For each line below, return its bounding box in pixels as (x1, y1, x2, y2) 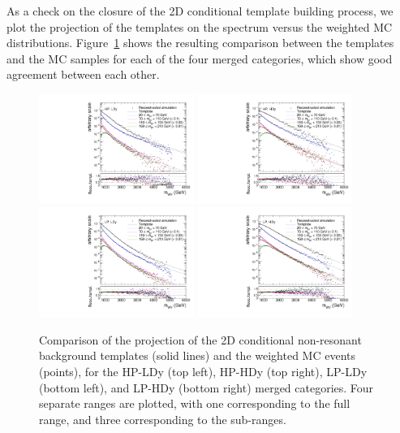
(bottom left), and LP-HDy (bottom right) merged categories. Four (39, 379, 374, 396)
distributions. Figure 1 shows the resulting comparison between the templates (6, 34, 394, 51)
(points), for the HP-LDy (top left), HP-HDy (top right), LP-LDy (39, 363, 368, 380)
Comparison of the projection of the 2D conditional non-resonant (39, 331, 362, 348)
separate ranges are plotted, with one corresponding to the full (39, 395, 351, 412)
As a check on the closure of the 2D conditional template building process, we (6, 2, 394, 19)
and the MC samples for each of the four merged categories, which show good (6, 50, 393, 67)
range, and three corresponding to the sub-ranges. (39, 410, 286, 427)
